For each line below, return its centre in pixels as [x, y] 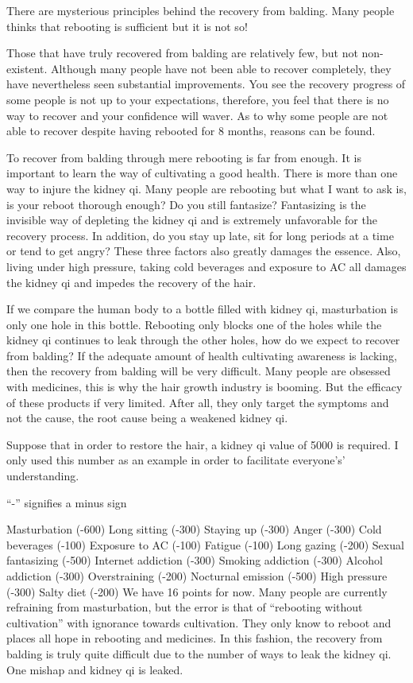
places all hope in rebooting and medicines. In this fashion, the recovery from [195, 638]
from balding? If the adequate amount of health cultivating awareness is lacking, [202, 355]
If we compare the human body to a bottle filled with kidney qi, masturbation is [202, 309]
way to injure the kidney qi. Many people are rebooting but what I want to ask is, [206, 188]
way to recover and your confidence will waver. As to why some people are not [197, 115]
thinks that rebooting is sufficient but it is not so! [127, 26]
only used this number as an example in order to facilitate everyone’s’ [176, 460]
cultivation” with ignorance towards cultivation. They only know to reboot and [199, 622]
